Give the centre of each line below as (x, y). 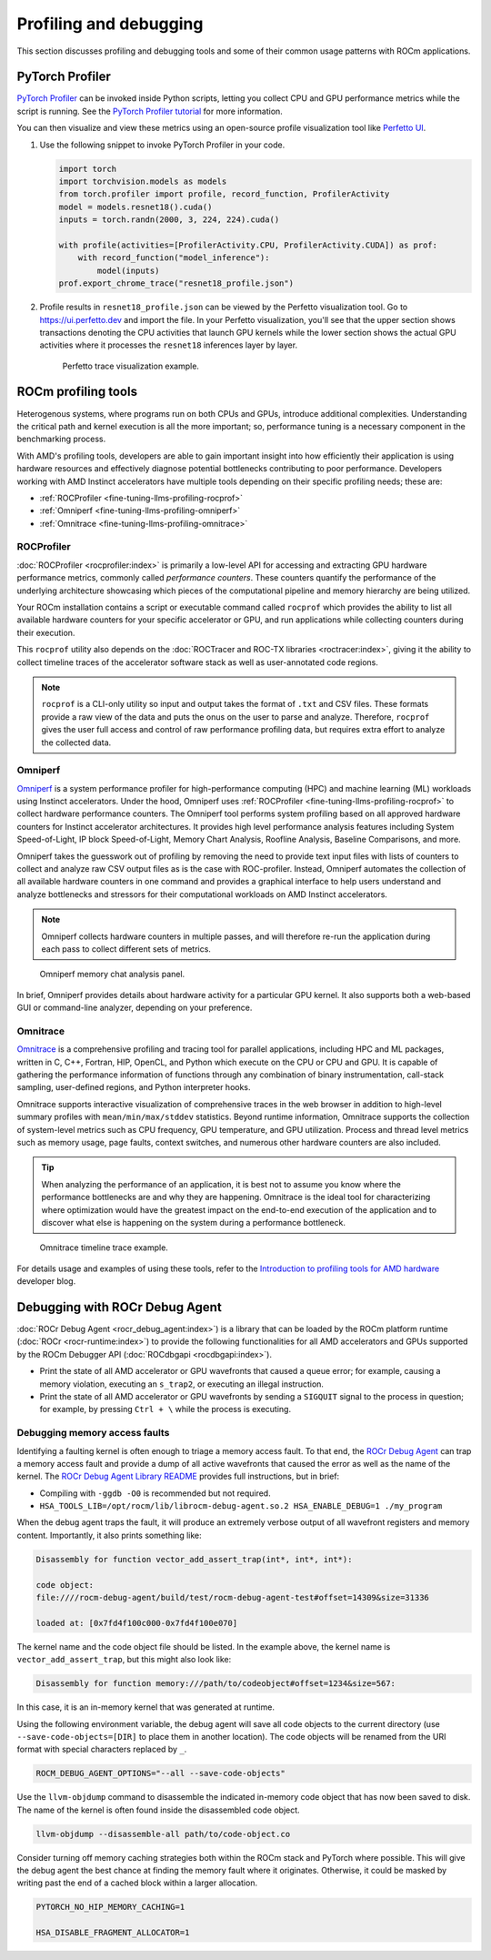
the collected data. (76, 743)
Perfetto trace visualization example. (131, 366)
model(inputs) (128, 270)
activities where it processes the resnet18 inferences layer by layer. (169, 345)
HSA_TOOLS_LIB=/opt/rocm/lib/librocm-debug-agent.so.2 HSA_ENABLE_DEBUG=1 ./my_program (241, 1506)
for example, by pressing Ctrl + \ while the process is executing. (165, 1409)
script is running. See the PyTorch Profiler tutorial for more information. (150, 111)
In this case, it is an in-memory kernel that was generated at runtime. (145, 1707)
